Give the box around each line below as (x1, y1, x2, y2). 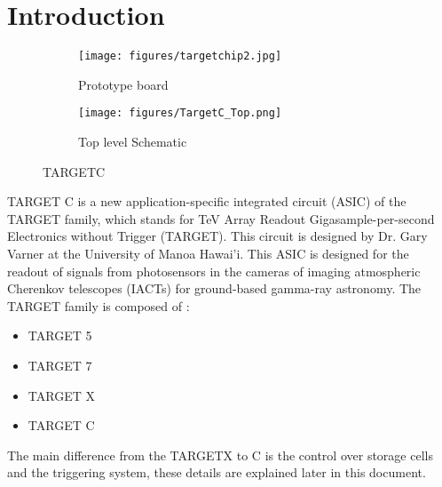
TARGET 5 (28, 326, 92, 345)
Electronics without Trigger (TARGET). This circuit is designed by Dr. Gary (7, 227, 428, 245)
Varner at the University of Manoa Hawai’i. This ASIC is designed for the (7, 244, 409, 262)
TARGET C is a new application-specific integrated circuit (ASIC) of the (7, 192, 406, 211)
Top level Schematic (78, 132, 187, 151)
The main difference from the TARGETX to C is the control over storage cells (7, 445, 433, 464)
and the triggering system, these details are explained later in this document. (7, 463, 426, 482)
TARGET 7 (28, 355, 92, 374)
